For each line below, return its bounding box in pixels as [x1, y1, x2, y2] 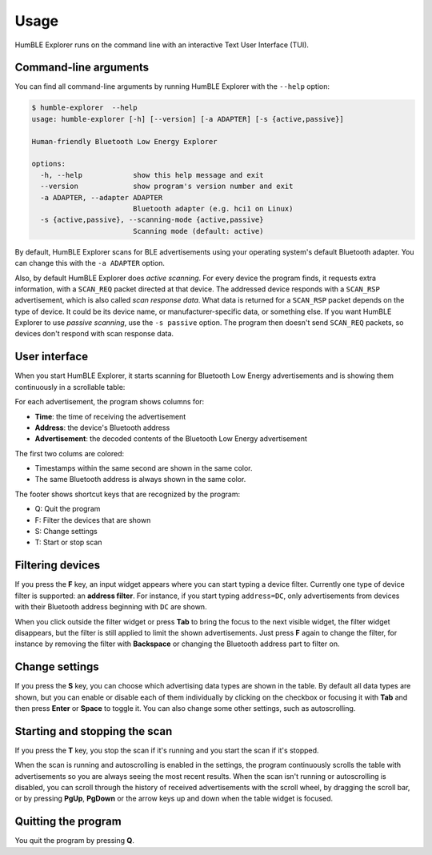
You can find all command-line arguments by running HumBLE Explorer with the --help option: [14, 82, 330, 91]
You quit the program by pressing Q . [14, 836, 135, 845]
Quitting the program [14, 815, 122, 829]
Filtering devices [14, 559, 100, 572]
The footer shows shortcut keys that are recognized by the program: [14, 489, 240, 499]
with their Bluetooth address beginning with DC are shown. [14, 602, 207, 612]
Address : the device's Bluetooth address [34, 423, 170, 432]
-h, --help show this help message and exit [40, 171, 264, 179]
